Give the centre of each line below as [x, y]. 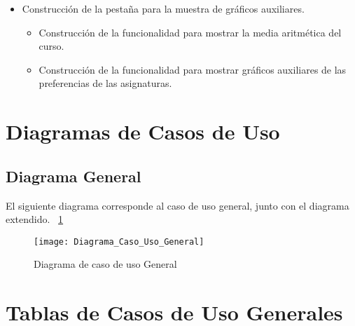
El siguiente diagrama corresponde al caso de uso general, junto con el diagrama [177, 205]
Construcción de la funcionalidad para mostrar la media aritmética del [190, 32]
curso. [51, 46]
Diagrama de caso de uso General [105, 264]
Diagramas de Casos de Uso [143, 131]
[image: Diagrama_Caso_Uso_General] [119, 242]
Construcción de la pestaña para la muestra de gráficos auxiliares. [163, 8]
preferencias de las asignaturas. [105, 83]
